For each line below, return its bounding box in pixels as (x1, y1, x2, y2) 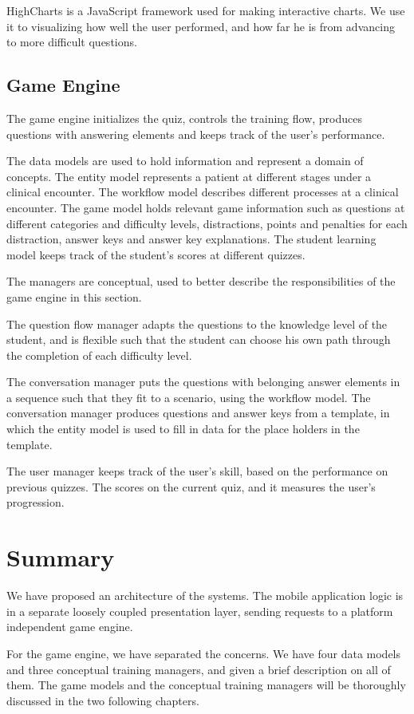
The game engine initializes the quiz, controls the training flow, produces (6, 109, 363, 126)
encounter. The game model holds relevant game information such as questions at (6, 199, 405, 215)
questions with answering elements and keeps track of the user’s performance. (6, 125, 385, 142)
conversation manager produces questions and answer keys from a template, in (6, 404, 390, 421)
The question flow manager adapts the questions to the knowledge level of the (6, 315, 388, 332)
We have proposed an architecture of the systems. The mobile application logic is (6, 587, 404, 604)
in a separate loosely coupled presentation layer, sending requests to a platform (6, 602, 393, 619)
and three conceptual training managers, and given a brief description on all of (6, 661, 391, 677)
